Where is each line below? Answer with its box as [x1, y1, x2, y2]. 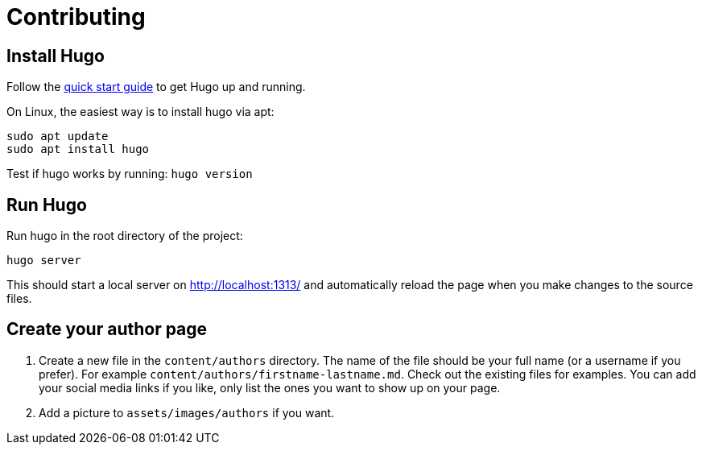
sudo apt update [6, 130, 109, 143]
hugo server [6, 254, 81, 267]
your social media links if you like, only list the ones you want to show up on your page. [39, 380, 501, 395]
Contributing [6, 3, 146, 31]
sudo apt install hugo [6, 143, 150, 156]
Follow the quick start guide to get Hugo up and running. [6, 80, 306, 94]
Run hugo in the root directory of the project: [6, 229, 243, 243]
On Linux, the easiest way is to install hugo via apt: [6, 105, 275, 119]
